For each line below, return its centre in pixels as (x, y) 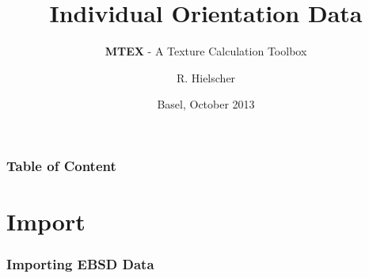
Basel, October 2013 (206, 104)
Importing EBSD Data (80, 264)
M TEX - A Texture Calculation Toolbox (206, 51)
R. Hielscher (206, 77)
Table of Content (61, 165)
